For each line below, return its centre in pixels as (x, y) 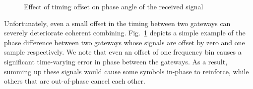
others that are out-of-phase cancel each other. (75, 81)
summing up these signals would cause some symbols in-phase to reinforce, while (126, 71)
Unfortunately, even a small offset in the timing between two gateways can (117, 23)
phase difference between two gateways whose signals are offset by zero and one (125, 42)
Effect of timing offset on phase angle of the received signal (114, 6)
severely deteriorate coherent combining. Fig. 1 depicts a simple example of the (125, 33)
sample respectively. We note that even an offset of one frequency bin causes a (123, 52)
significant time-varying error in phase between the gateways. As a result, (116, 61)
